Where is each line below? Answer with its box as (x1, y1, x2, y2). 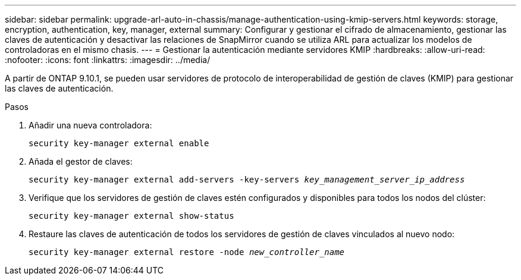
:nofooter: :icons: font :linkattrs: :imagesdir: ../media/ (5, 55, 211, 65)
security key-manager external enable (29, 139, 209, 148)
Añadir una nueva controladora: (29, 120, 152, 130)
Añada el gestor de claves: (29, 156, 133, 166)
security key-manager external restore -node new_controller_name (29, 247, 345, 257)
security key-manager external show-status (29, 211, 234, 221)
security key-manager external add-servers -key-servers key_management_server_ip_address (29, 175, 465, 184)
